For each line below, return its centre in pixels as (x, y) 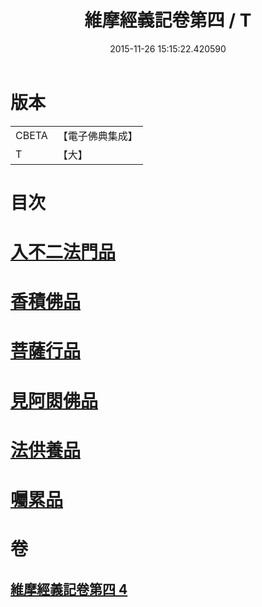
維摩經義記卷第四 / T (168, 20)
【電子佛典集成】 (97, 136)
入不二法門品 (63, 252)
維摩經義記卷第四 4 (69, 589)
